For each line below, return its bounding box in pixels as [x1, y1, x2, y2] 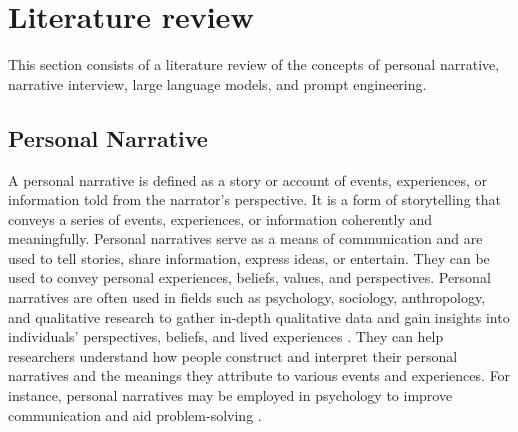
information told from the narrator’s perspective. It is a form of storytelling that [8, 189, 501, 210]
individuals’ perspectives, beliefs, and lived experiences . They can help [8, 326, 444, 347]
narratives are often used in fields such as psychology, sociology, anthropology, [8, 287, 486, 308]
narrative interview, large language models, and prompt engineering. [8, 73, 427, 94]
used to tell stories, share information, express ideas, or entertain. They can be [8, 247, 490, 268]
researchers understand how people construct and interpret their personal [8, 345, 458, 366]
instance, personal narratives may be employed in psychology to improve [8, 385, 453, 406]
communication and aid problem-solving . [8, 404, 262, 425]
